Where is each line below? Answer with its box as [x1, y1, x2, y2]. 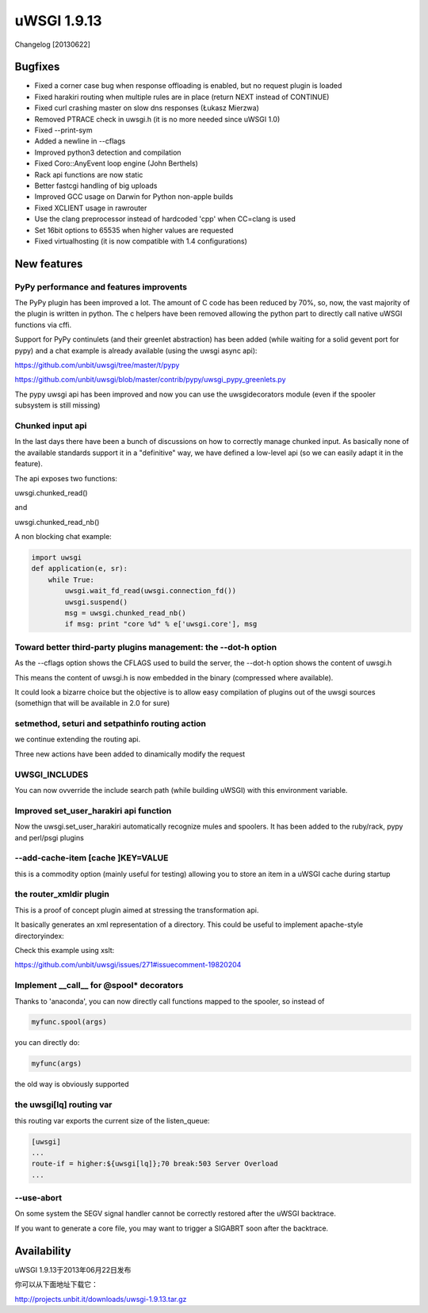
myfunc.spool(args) [31, 1017, 107, 1027]
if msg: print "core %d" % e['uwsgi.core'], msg [64, 619, 258, 629]
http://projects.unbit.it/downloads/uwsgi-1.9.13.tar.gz [14, 1294, 187, 1303]
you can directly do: [14, 1038, 80, 1047]
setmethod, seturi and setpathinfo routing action [14, 718, 206, 729]
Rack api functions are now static [34, 170, 143, 179]
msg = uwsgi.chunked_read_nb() [64, 609, 186, 618]
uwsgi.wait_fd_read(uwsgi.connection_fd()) [64, 587, 237, 595]
